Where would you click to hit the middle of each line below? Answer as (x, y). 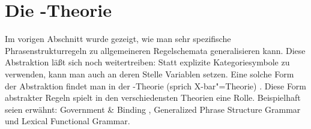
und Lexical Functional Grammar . (68, 121)
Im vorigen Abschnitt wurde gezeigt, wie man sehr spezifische (118, 39)
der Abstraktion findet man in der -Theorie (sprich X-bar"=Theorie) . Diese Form (156, 85)
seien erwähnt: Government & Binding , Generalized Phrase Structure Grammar (153, 109)
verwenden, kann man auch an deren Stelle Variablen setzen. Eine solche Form (149, 73)
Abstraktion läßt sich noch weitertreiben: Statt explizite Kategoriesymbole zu (147, 62)
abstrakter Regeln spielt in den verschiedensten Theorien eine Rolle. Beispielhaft (153, 97)
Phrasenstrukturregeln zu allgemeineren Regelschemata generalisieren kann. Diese (155, 50)
